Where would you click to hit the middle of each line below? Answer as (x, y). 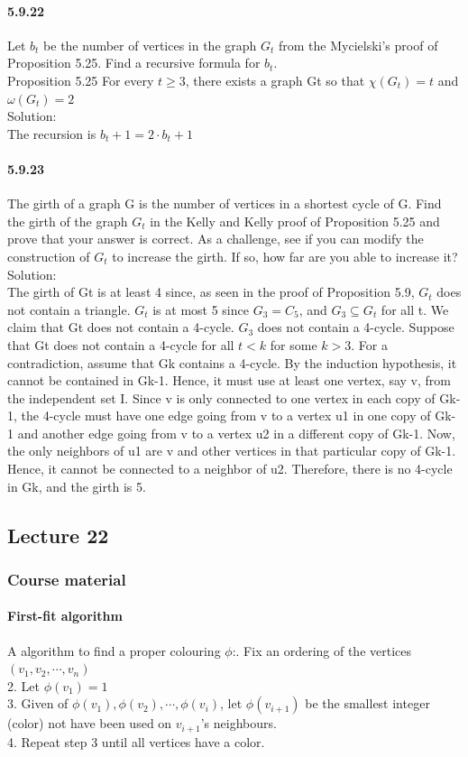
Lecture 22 (58, 535)
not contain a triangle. (69, 309)
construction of (49, 256)
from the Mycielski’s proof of (358, 45)
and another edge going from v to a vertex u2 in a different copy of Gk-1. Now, (236, 433)
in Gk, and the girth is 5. (77, 486)
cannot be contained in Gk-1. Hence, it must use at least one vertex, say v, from (229, 380)
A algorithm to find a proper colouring (114, 650)
